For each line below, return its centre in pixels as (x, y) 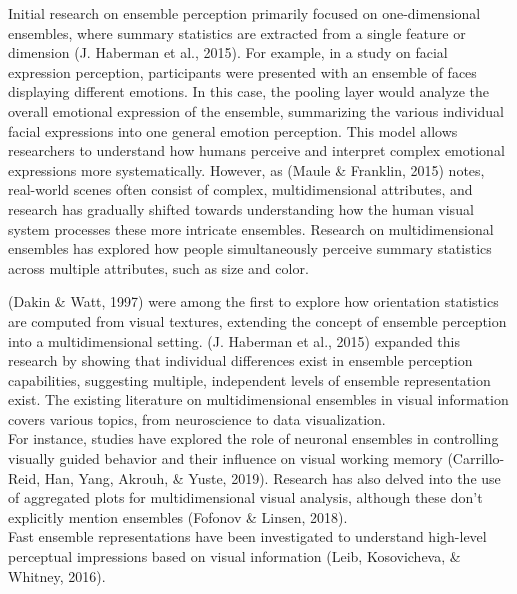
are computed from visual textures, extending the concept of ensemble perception (257, 320)
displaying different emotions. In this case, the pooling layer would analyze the (249, 91)
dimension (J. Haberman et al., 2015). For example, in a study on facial (228, 52)
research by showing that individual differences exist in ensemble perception (240, 360)
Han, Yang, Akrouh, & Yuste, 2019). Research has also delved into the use (272, 477)
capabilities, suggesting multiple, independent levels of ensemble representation (249, 379)
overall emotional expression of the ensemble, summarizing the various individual (256, 110)
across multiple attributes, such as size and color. (158, 267)
